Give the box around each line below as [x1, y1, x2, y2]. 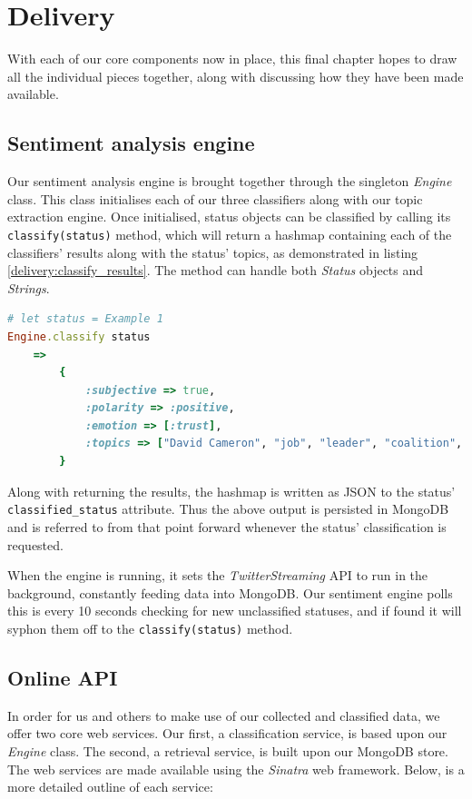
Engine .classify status [7, 330, 151, 343]
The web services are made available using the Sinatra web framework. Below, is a [7, 759, 465, 778]
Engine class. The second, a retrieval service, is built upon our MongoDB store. [7, 741, 448, 760]
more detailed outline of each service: [7, 777, 213, 796]
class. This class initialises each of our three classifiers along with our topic [7, 189, 423, 208]
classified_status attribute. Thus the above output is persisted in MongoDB [7, 499, 449, 518]
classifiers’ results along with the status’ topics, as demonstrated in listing [7, 242, 418, 261]
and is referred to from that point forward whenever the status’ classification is [7, 517, 447, 536]
